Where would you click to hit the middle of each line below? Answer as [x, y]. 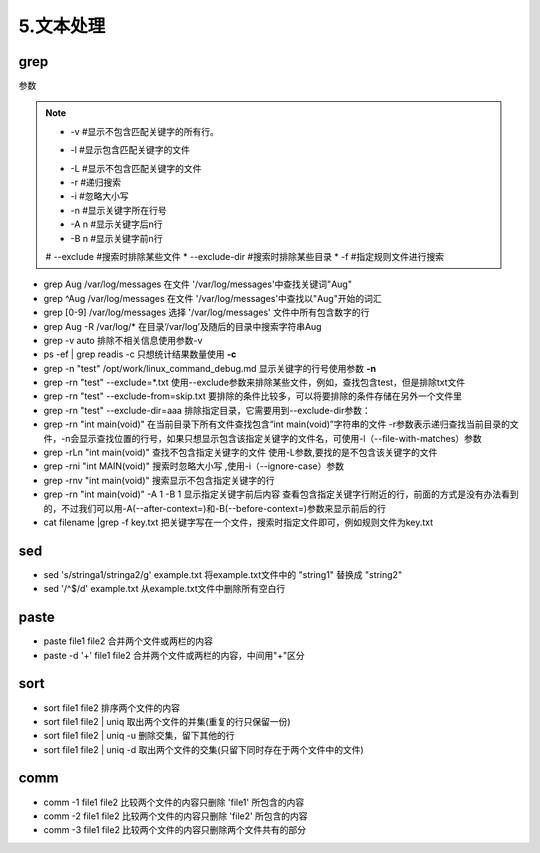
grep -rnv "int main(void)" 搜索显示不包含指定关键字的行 [159, 480]
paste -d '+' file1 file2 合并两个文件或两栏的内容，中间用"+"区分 [174, 655]
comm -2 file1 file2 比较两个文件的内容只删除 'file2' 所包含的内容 [176, 816]
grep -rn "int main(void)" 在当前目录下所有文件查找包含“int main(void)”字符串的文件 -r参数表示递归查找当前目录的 [276, 424]
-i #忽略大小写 [99, 196]
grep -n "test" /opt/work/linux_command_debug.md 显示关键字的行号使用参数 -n [210, 368]
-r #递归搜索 [96, 182]
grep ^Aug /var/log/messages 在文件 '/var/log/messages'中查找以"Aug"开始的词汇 [212, 298]
